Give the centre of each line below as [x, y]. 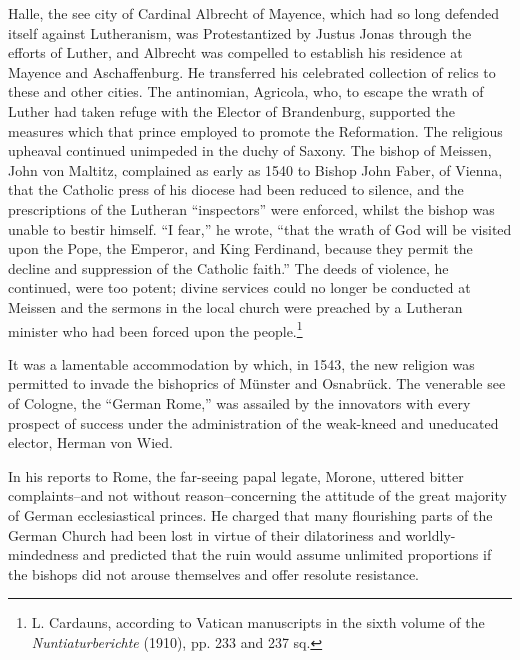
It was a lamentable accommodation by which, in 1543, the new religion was [241, 363]
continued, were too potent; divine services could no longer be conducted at [239, 287]
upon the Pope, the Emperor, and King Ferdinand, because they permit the [240, 248]
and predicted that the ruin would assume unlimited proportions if [287, 554]
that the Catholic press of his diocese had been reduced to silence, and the [236, 189]
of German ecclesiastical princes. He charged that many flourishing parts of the [250, 514]
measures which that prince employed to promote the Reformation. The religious [255, 130]
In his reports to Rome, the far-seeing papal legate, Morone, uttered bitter [236, 475]
